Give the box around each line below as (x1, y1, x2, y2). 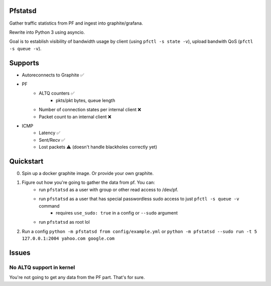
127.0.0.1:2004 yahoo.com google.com (22, 236, 115, 241)
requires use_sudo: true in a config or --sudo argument (56, 210, 178, 216)
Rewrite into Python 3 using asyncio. (9, 29, 85, 35)
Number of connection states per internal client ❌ (39, 107, 142, 113)
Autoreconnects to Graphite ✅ (22, 72, 84, 78)
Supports (9, 58, 40, 67)
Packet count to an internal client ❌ (39, 114, 111, 120)
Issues (9, 248, 31, 257)
